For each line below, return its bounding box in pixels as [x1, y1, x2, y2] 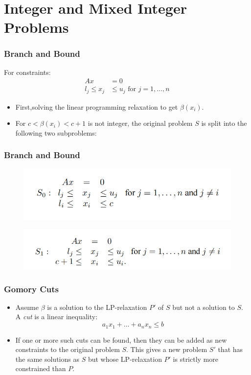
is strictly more [173, 353, 218, 364]
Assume [15, 302, 39, 312]
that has [218, 344, 243, 354]
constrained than [15, 363, 66, 374]
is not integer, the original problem [88, 118, 193, 128]
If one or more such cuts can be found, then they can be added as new [15, 334, 227, 345]
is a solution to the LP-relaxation [47, 302, 147, 312]
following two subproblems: [15, 128, 97, 138]
